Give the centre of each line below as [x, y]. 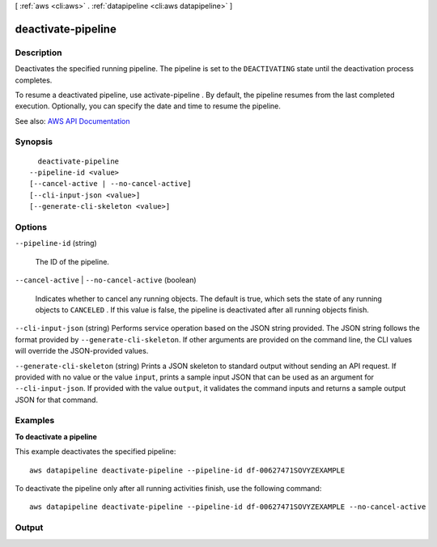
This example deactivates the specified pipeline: [95, 452]
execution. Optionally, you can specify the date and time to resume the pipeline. [148, 106]
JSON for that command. [57, 400]
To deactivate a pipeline [56, 436]
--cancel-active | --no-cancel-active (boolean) [106, 280]
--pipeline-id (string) [56, 244]
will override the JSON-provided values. [82, 351]
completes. [34, 80]
